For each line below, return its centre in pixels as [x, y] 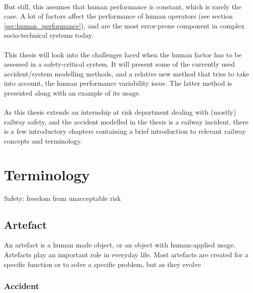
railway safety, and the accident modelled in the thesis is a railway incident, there [126, 121]
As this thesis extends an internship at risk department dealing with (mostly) [120, 112]
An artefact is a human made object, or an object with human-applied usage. [120, 245]
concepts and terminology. [43, 140]
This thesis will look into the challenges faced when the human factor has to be [123, 54]
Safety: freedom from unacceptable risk [62, 198]
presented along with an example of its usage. [72, 92]
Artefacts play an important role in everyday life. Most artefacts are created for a [126, 255]
